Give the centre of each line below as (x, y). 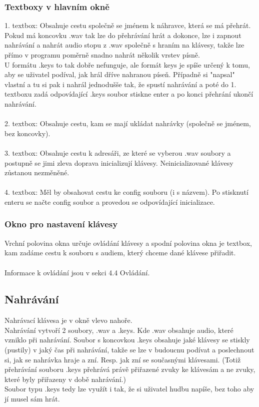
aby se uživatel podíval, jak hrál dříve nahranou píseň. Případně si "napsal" (120, 74)
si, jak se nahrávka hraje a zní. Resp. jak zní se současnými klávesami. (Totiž (123, 359)
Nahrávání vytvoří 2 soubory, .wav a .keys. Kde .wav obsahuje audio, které (119, 330)
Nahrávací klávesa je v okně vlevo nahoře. (68, 320)
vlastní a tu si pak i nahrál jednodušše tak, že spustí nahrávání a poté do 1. (120, 84)
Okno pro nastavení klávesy (61, 224)
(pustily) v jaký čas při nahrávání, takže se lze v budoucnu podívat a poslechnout (129, 350)
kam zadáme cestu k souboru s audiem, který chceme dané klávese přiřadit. (120, 253)
